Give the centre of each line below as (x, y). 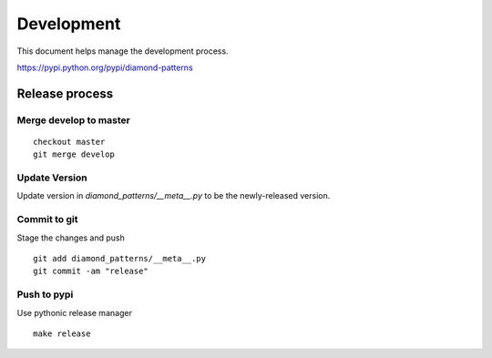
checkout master (69, 142)
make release (62, 333)
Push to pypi (45, 294)
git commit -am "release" (91, 271)
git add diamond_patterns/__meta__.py (120, 258)
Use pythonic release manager (74, 312)
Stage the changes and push (71, 238)
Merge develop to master (74, 120)
